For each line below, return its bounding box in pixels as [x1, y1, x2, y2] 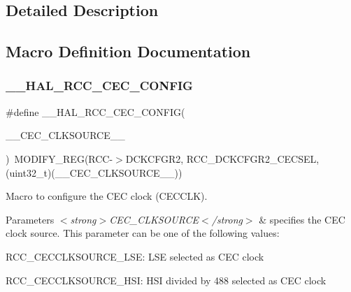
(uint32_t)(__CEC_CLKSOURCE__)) [6, 165, 182, 180]
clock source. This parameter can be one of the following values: [6, 226, 280, 240]
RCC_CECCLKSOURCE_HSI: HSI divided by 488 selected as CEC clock [6, 272, 327, 287]
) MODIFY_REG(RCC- [6, 151, 113, 166]
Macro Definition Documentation [6, 41, 251, 62]
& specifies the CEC [259, 212, 345, 226]
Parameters [6, 212, 55, 226]
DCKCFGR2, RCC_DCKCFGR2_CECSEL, [125, 151, 320, 166]
